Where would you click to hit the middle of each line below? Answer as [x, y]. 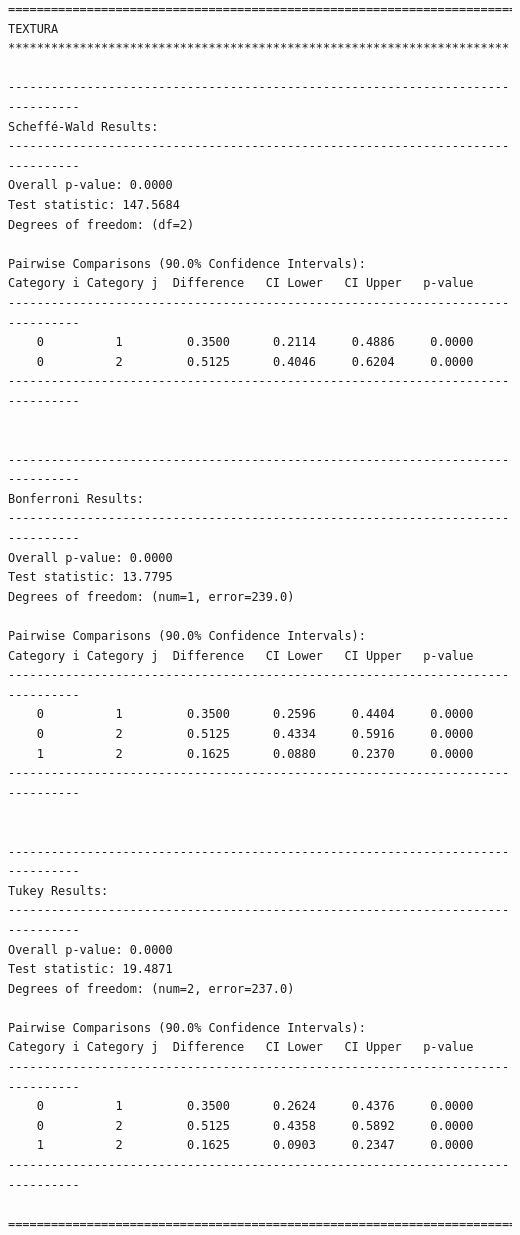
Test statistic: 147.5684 [94, 204]
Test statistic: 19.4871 [90, 969]
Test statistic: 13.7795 [90, 577]
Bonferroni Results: [76, 498]
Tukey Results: [58, 890]
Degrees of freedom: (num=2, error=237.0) [151, 988]
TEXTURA [33, 28]
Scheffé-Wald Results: [83, 126]
